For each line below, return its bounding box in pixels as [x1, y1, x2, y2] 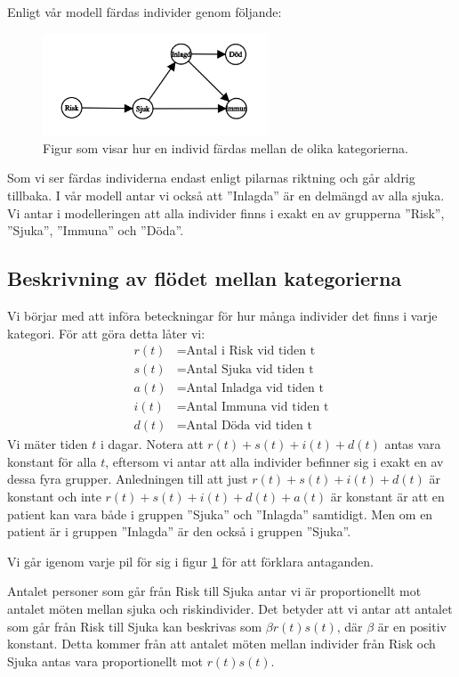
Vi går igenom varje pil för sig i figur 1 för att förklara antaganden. [7, 551, 374, 570]
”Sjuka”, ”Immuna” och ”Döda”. [7, 221, 184, 240]
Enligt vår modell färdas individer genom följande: [7, 3, 282, 20]
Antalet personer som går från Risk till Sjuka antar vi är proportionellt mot [7, 582, 422, 600]
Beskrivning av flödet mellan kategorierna [7, 265, 402, 292]
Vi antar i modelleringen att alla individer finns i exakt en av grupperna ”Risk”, [7, 203, 445, 222]
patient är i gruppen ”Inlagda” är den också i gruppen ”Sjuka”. [7, 522, 351, 541]
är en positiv [377, 616, 447, 635]
